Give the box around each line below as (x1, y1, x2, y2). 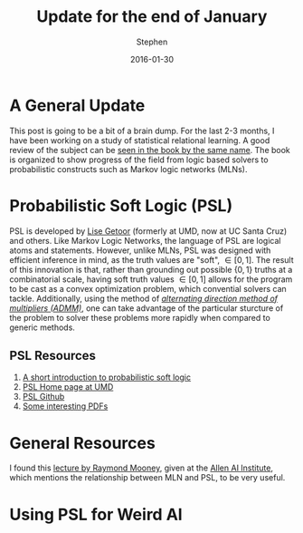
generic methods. (9, 322, 75, 333)
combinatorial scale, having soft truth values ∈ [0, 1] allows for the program (9, 274, 293, 285)
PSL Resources (9, 348, 97, 363)
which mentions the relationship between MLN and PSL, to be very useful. (9, 472, 286, 483)
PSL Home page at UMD (22, 382, 114, 392)
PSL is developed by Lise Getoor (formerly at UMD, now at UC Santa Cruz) (9, 225, 288, 237)
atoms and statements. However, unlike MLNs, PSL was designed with (9, 245, 271, 256)
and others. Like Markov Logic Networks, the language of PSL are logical (9, 235, 281, 246)
